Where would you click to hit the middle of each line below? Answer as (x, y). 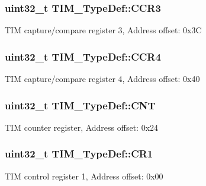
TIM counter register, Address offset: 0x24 (82, 127)
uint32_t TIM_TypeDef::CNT (80, 105)
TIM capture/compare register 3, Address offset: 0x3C (103, 30)
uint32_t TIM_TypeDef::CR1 (79, 154)
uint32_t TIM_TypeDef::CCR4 (83, 56)
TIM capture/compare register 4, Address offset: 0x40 (102, 79)
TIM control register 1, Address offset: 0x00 (84, 176)
